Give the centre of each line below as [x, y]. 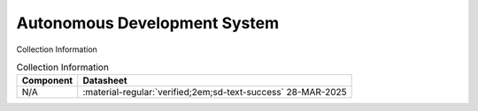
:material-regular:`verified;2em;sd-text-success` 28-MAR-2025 [215, 92]
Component [47, 81]
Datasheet [105, 81]
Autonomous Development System [147, 23]
